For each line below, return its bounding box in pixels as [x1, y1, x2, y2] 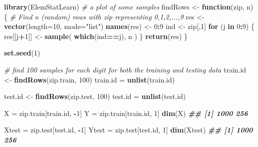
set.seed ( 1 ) [4, 47, 40, 58]
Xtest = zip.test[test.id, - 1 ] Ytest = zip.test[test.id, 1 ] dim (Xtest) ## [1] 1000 [4, 124, 253, 135]
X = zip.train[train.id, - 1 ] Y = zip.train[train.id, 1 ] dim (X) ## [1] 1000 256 [4, 107, 248, 118]
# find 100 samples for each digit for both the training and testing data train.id [4, 64, 247, 74]
